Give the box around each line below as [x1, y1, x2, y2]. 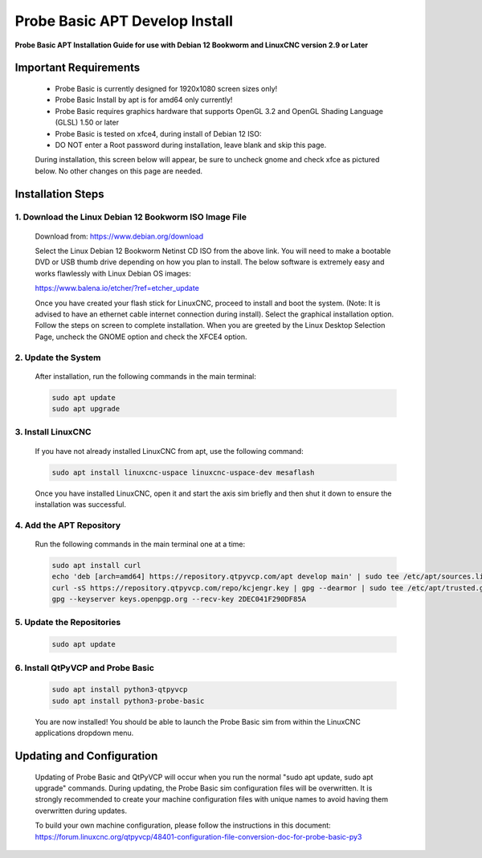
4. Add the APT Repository [14, 519, 120, 530]
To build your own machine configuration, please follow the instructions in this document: [35, 820, 331, 831]
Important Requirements [14, 61, 141, 75]
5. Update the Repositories [14, 617, 121, 628]
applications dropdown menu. [35, 728, 134, 738]
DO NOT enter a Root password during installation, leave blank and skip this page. [55, 140, 327, 149]
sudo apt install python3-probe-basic [51, 696, 205, 705]
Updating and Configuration [14, 749, 158, 762]
